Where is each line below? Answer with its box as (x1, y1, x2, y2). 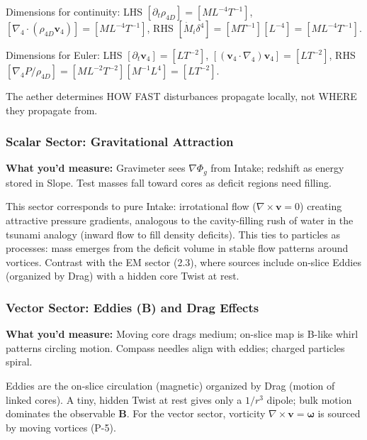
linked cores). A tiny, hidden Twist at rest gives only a (6, 392, 242, 407)
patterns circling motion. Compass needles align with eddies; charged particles (6, 340, 345, 355)
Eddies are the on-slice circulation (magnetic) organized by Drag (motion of (6, 378, 335, 393)
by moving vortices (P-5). (6, 419, 116, 434)
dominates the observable (6, 406, 115, 421)
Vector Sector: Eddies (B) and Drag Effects (6, 298, 259, 316)
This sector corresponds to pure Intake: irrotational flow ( (6, 199, 256, 214)
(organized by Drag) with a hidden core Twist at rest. (6, 268, 239, 283)
